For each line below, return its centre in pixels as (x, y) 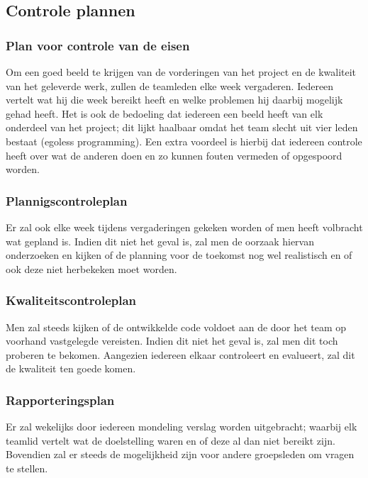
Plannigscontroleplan (67, 200)
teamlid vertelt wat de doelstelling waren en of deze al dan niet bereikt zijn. (171, 440)
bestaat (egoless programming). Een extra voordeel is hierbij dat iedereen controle (184, 141)
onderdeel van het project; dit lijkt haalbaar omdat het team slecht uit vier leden (182, 127)
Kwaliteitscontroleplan (71, 300)
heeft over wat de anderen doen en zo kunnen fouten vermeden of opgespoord (174, 155)
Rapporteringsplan (60, 400)
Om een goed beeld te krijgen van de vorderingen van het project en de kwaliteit (181, 72)
